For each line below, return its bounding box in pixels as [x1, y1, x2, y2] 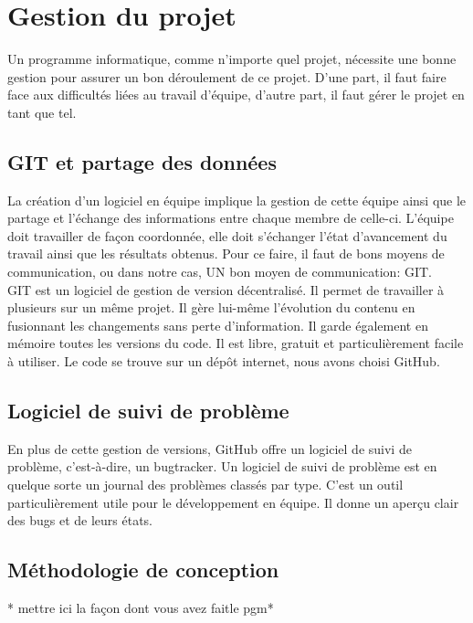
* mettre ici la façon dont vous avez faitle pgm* [7, 598, 274, 618]
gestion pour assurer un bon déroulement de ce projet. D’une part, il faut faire [7, 67, 447, 86]
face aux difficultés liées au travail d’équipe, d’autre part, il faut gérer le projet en [7, 85, 465, 104]
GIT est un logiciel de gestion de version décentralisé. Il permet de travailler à [7, 280, 445, 299]
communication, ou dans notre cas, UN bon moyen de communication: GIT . [7, 262, 433, 281]
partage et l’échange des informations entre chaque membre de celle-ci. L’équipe [7, 208, 454, 227]
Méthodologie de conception [7, 555, 279, 584]
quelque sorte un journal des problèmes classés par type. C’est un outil [7, 475, 404, 494]
